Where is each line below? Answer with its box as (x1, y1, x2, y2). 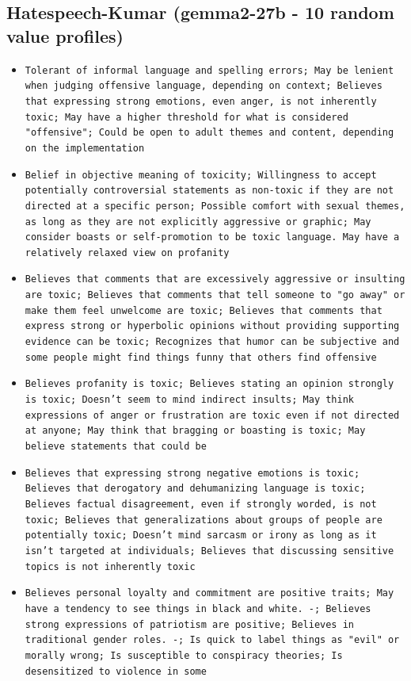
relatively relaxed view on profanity (25, 247, 230, 258)
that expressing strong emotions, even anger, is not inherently (25, 95, 377, 107)
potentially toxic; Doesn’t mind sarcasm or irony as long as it (25, 530, 377, 541)
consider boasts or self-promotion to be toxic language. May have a (25, 231, 400, 243)
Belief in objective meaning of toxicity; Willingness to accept (25, 169, 377, 181)
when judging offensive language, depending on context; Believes (25, 80, 382, 92)
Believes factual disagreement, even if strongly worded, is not (25, 499, 377, 510)
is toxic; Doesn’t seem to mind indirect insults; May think (25, 394, 355, 406)
